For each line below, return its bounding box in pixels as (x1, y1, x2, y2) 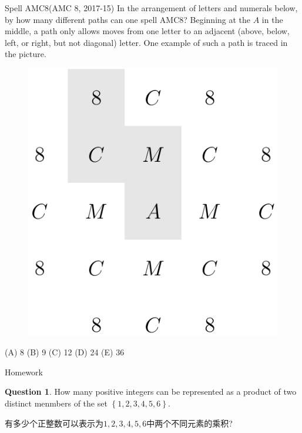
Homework (5, 365, 43, 378)
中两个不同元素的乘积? (146, 417, 233, 429)
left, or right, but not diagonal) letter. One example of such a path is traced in (5, 36, 288, 48)
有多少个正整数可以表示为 (5, 417, 103, 429)
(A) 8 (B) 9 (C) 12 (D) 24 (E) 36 (5, 346, 125, 358)
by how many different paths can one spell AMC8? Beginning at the (5, 13, 251, 25)
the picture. (5, 48, 46, 60)
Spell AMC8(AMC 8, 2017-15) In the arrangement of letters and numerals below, (5, 2, 298, 14)
